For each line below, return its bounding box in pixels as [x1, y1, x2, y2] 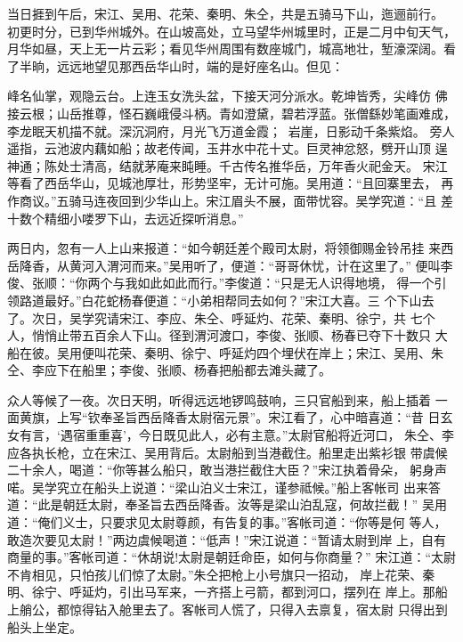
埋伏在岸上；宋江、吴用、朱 [280, 343, 443, 362]
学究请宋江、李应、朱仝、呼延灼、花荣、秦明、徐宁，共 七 [81, 308, 423, 327]
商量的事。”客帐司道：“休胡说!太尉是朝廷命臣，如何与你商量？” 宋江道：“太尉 [7, 548, 456, 566]
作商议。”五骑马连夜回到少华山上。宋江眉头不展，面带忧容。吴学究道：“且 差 [7, 191, 453, 209]
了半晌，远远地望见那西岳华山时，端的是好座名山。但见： [7, 56, 344, 75]
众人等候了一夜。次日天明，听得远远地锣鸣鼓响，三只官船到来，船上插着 [7, 390, 431, 409]
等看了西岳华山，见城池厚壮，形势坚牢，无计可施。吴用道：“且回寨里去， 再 [7, 174, 454, 192]
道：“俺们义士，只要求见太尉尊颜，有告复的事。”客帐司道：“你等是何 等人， [7, 513, 447, 532]
